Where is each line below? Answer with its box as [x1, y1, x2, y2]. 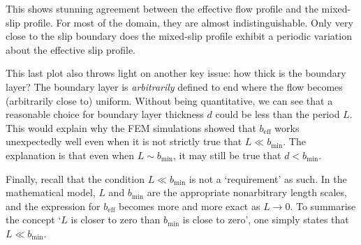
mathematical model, [6, 185, 96, 200]
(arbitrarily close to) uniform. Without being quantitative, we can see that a [6, 93, 333, 107]
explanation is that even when [6, 147, 135, 162]
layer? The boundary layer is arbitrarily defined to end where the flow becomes [6, 79, 343, 94]
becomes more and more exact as [119, 198, 260, 213]
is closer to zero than [71, 212, 161, 227]
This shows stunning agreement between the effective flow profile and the [6, 1, 318, 15]
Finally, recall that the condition [6, 171, 145, 186]
